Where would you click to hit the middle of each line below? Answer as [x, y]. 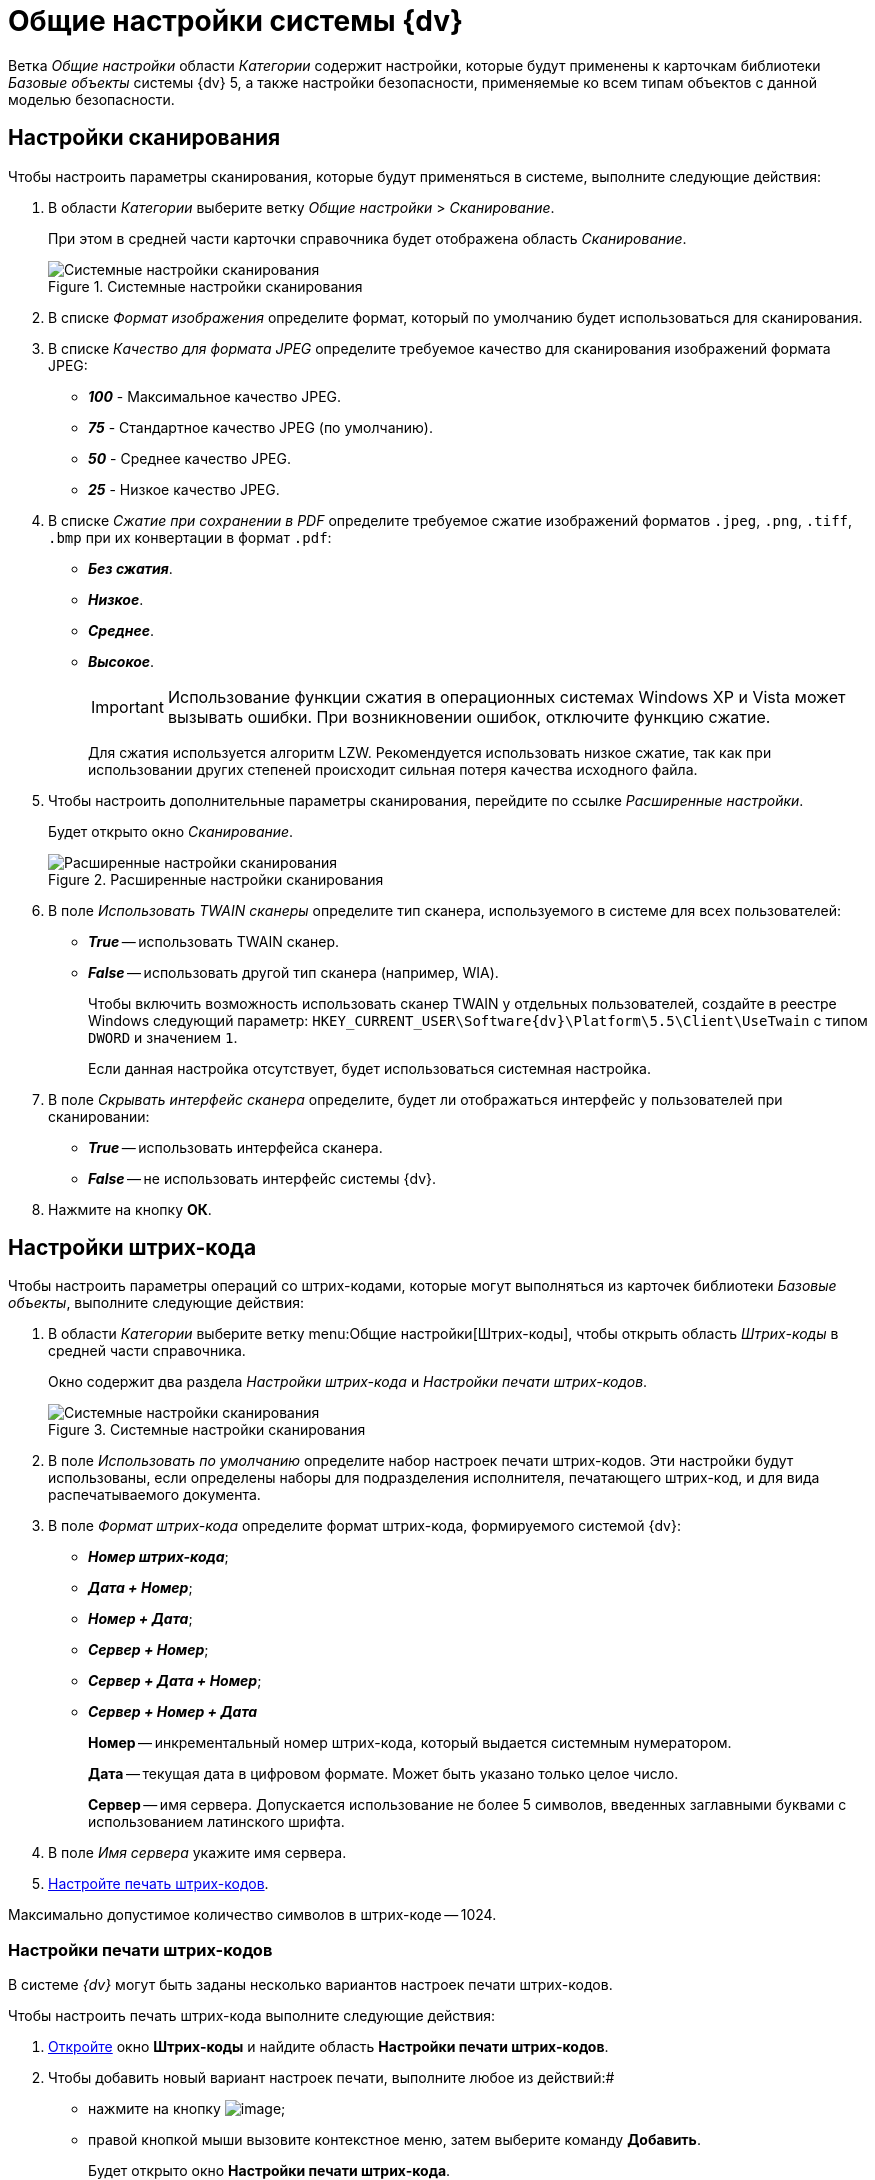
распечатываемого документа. [154, 1495]
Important [127, 706]
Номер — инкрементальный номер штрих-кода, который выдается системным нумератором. [410, 1743]
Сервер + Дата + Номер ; [175, 1681]
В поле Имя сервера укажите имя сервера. [197, 1853]
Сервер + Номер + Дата [173, 1712]
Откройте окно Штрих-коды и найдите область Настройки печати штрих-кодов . [328, 2047]
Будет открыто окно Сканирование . [171, 831]
